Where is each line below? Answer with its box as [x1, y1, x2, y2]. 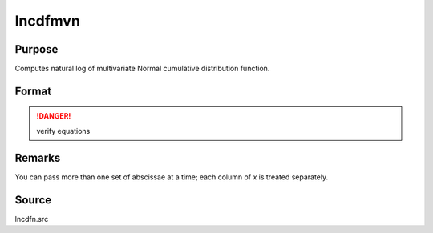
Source [14, 193, 52, 207]
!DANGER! [36, 111, 71, 121]
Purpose [14, 42, 59, 56]
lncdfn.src [14, 214, 49, 223]
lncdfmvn [14, 12, 80, 30]
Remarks [14, 151, 61, 164]
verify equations [36, 126, 91, 135]
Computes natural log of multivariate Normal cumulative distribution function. [14, 64, 270, 74]
